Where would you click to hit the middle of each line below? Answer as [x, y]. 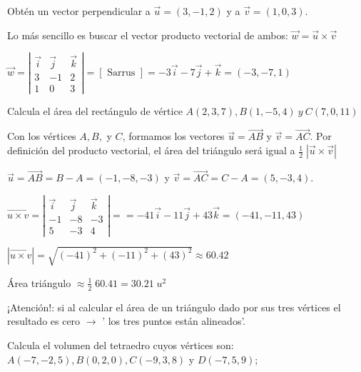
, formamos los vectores [173, 136]
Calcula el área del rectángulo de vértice [95, 110]
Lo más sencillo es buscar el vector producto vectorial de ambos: [148, 35]
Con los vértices [42, 136]
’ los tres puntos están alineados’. [174, 321]
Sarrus [121, 72]
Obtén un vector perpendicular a [79, 11]
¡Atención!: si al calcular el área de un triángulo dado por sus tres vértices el [174, 307]
